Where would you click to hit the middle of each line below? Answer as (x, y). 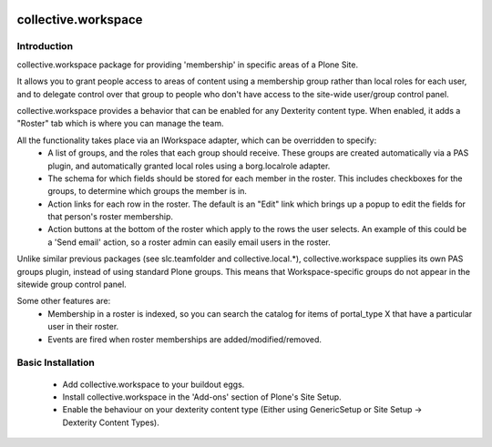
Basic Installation (56, 362)
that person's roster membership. (110, 217)
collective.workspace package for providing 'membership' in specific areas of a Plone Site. (188, 65)
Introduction (45, 46)
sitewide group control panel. (72, 284)
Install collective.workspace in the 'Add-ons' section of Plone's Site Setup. (202, 397)
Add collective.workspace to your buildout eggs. (154, 384)
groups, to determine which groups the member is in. (148, 191)
